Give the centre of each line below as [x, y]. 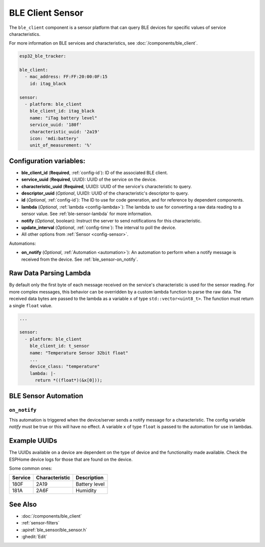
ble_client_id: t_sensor [60, 346]
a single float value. [31, 305]
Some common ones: [31, 468]
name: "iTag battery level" [64, 118]
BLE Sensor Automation [46, 396]
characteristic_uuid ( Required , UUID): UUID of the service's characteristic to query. [107, 186]
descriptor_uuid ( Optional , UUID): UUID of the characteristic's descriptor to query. [105, 193]
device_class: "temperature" [65, 367]
